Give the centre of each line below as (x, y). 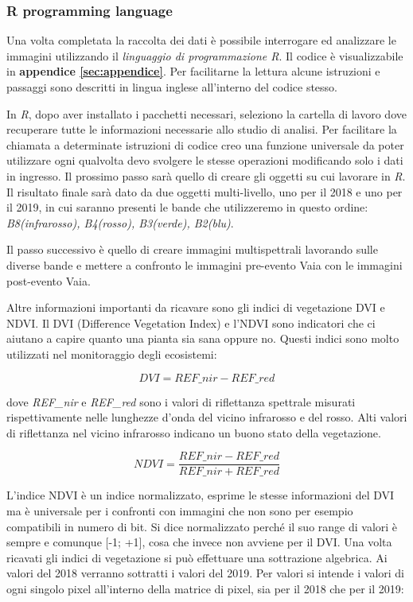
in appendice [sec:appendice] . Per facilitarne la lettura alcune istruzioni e (193, 71)
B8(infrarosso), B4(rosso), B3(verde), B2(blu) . (120, 222)
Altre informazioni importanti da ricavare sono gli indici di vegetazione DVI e (196, 307)
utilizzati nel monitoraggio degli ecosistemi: (112, 353)
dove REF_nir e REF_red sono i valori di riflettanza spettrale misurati (181, 401)
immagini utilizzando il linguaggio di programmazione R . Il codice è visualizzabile (205, 55)
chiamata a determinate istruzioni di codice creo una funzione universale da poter (205, 144)
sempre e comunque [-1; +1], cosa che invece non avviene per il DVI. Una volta (199, 542)
